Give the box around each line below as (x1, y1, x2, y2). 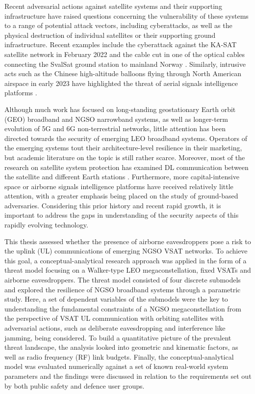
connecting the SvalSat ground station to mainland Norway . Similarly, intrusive (4, 58, 246, 69)
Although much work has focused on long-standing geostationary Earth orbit (4, 104, 236, 114)
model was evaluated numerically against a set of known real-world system (4, 361, 229, 371)
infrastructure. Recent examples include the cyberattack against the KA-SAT (4, 39, 237, 50)
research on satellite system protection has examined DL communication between (4, 162, 249, 172)
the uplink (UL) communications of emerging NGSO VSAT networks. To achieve (4, 246, 248, 256)
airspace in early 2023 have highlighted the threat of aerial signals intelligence (4, 78, 238, 88)
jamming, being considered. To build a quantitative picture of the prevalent (4, 332, 231, 342)
